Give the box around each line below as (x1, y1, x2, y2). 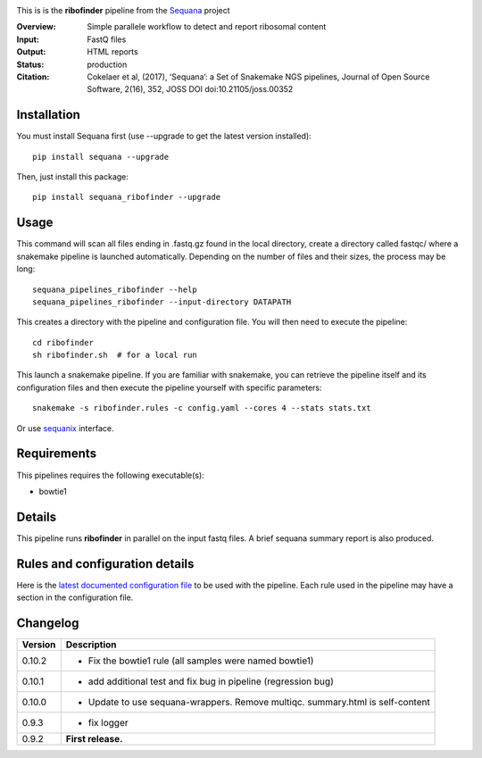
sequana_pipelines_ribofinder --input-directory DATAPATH (32, 296, 292, 307)
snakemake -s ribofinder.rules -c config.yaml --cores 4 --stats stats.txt (32, 403, 371, 413)
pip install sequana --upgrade (32, 152, 170, 162)
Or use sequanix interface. (16, 422, 114, 433)
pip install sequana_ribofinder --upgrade (32, 192, 221, 203)
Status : (16, 59, 45, 70)
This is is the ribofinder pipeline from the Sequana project (16, 5, 231, 15)
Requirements (16, 446, 97, 462)
